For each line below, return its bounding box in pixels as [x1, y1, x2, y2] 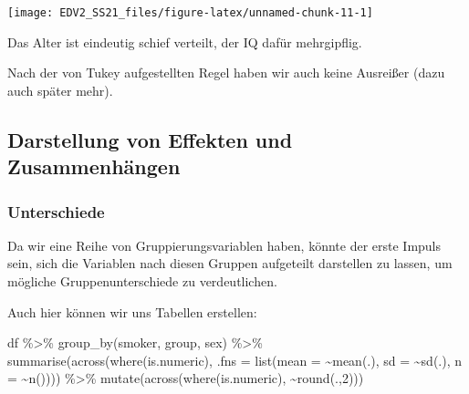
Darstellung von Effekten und [7, 125, 293, 153]
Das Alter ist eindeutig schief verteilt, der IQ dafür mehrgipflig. [7, 32, 362, 51]
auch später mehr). [7, 80, 113, 99]
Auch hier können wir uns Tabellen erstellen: [7, 302, 257, 321]
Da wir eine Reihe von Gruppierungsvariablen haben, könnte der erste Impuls [7, 235, 442, 254]
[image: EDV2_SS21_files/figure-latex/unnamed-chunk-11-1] [7, 6, 373, 19]
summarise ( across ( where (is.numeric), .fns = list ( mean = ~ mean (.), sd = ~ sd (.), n [7, 350, 463, 369]
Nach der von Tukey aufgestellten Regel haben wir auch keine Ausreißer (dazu [7, 63, 445, 82]
